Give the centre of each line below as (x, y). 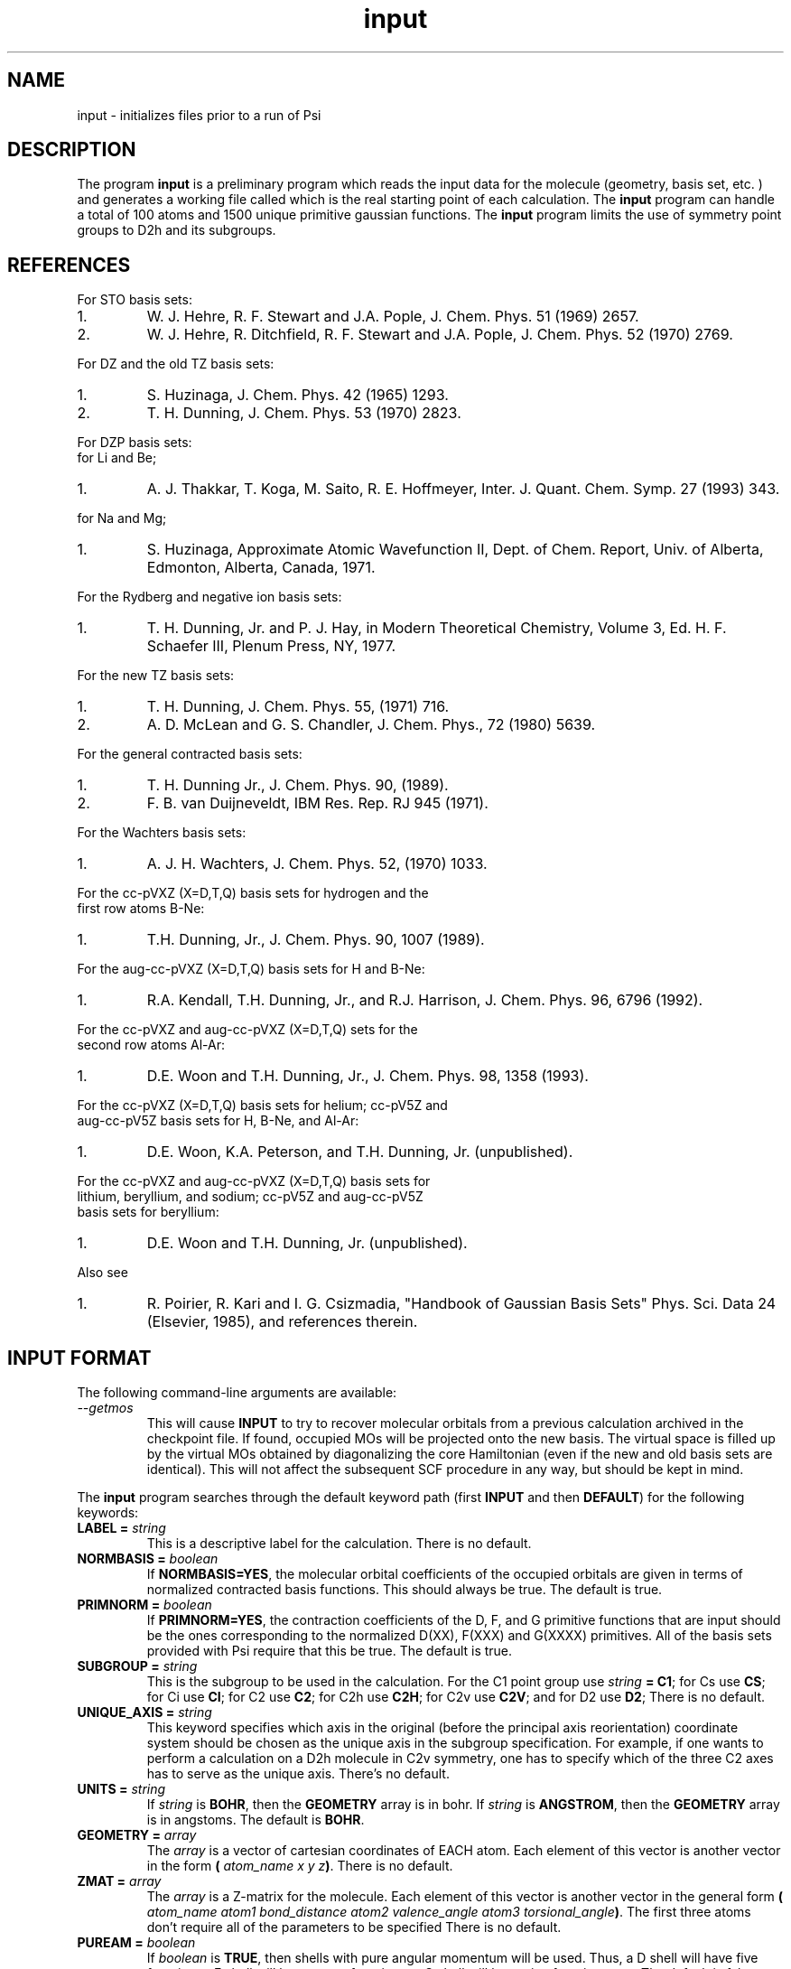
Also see (102, 1273)
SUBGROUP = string (137, 1666)
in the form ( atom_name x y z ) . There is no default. (300, 1866)
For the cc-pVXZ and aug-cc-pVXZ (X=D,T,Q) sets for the (247, 1030)
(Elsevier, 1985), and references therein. (282, 1322)
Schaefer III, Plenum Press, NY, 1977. (271, 646)
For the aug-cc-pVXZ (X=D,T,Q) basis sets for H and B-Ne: (251, 969)
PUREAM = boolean (136, 1943)
